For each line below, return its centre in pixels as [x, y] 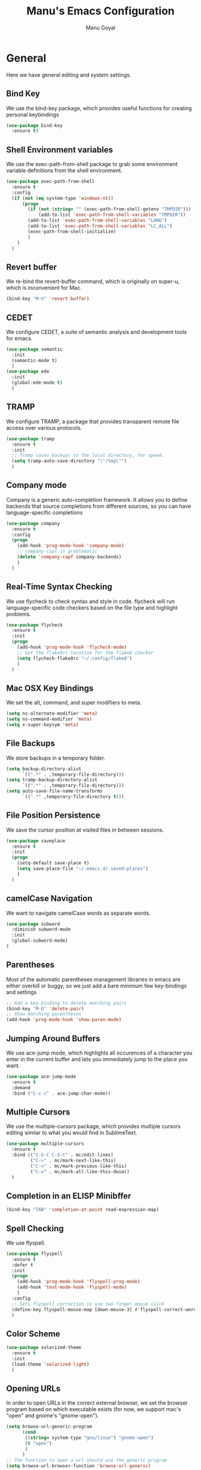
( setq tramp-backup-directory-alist [52, 780]
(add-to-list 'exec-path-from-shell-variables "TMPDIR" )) [112, 215]
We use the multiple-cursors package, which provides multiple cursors [93, 1126]
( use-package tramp [31, 439]
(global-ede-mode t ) [37, 383]
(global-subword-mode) [40, 941]
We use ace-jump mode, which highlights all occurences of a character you [99, 1053]
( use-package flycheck [34, 625]
